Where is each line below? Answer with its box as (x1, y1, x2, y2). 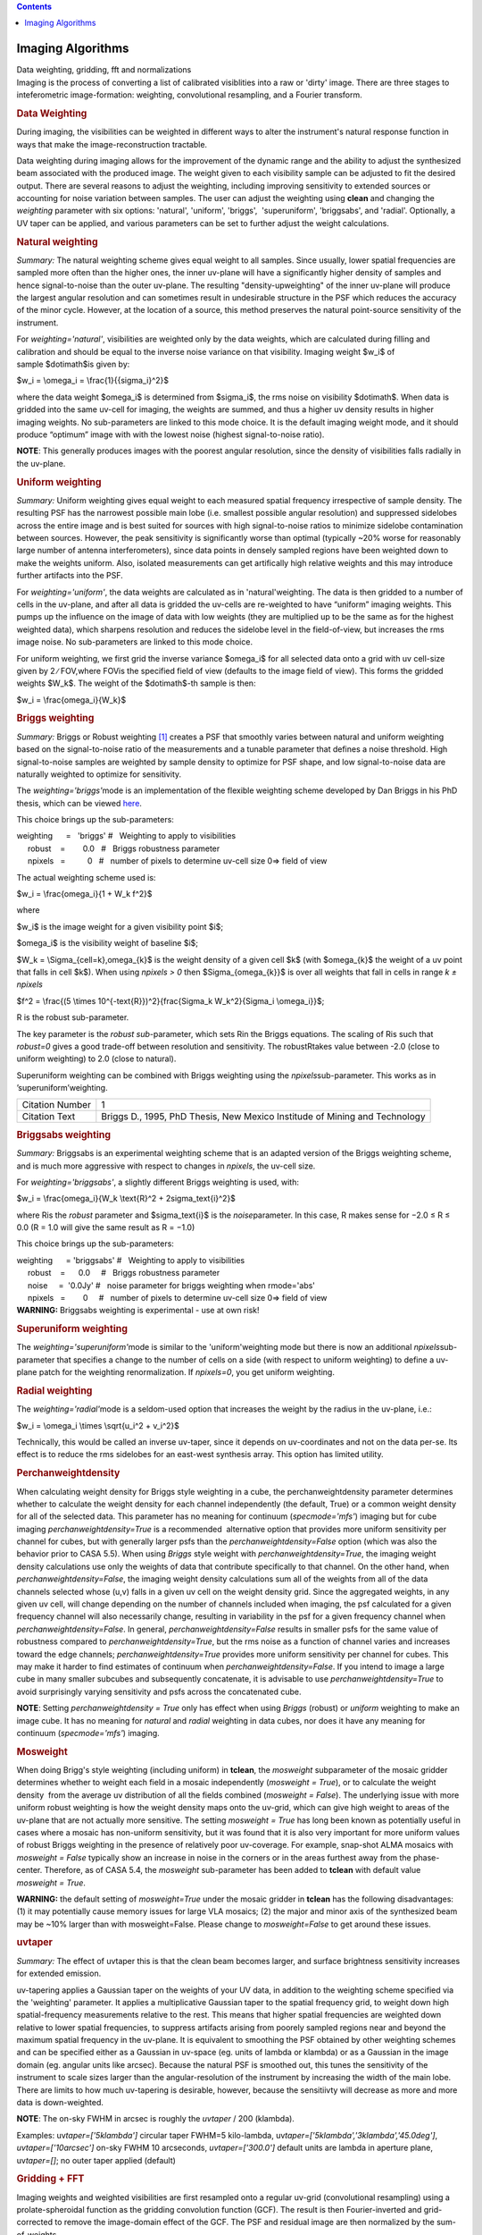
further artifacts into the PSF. (16, 570, 124, 581)
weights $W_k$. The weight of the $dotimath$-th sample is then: (16, 678, 256, 688)
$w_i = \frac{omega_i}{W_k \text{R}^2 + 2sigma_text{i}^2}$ (16, 1193, 237, 1204)
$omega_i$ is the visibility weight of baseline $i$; (16, 938, 199, 949)
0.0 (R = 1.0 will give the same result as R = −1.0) (16, 1222, 195, 1233)
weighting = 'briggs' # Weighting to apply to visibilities (16, 831, 237, 841)
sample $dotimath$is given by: (16, 358, 130, 370)
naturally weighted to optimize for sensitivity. (16, 769, 182, 780)
